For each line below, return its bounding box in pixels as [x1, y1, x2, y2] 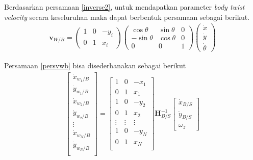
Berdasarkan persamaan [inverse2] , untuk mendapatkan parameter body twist [4, 2, 245, 12]
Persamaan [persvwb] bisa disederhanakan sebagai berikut [4, 60, 186, 71]
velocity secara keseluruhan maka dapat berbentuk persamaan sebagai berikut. [4, 11, 250, 22]
